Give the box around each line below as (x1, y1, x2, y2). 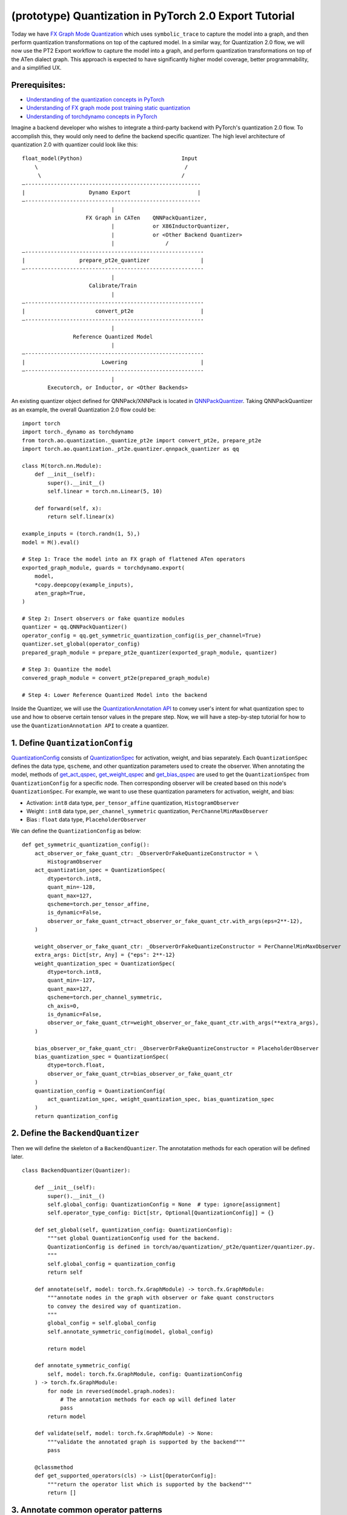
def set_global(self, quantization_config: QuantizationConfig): (34, 1227, 233, 1233)
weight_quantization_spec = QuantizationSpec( (34, 960, 176, 967)
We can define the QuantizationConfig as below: (11, 827, 142, 834)
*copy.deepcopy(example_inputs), (34, 581, 134, 588)
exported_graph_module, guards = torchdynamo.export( (22, 564, 185, 571)
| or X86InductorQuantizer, (111, 223, 230, 230)
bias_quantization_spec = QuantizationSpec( (34, 1053, 169, 1060)
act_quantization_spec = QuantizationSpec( (34, 867, 166, 874)
